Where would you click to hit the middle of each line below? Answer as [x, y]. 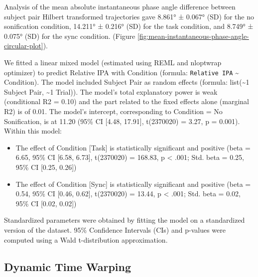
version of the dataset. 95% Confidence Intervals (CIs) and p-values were [115, 229]
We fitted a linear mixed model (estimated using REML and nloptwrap [113, 62]
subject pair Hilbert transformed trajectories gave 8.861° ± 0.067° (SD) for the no [129, 16]
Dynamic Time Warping [68, 266]
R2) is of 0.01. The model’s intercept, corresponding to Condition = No [113, 111]
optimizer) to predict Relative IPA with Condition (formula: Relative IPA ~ [122, 72]
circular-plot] [24, 46]
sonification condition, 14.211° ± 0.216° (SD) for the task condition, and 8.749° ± [129, 26]
